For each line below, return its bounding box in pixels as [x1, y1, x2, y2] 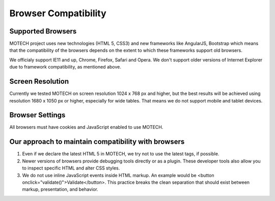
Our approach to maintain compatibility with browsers [9, 138, 185, 146]
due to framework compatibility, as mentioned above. [9, 64, 122, 70]
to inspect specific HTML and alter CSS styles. [22, 165, 120, 171]
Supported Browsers [9, 27, 77, 36]
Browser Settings [9, 111, 66, 119]
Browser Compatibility [9, 8, 106, 19]
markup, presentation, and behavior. [22, 186, 99, 192]
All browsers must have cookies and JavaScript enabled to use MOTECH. [9, 124, 163, 130]
